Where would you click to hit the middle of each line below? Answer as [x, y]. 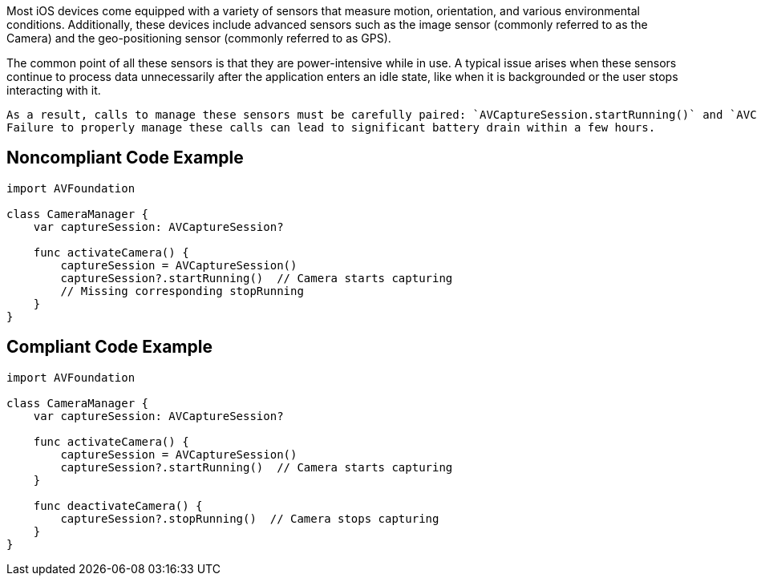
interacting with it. [54, 90]
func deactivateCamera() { [118, 505]
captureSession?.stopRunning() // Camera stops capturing [250, 518]
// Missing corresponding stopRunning [182, 291]
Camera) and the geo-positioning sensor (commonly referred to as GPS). [199, 38]
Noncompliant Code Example [125, 158]
